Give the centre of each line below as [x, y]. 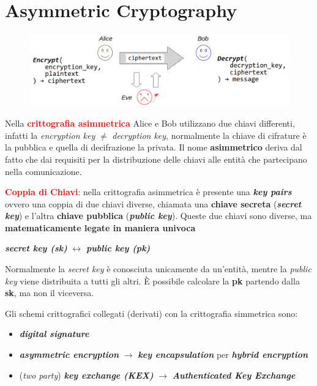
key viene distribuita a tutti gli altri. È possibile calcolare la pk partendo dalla [152, 280]
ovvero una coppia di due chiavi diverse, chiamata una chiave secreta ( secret [153, 203]
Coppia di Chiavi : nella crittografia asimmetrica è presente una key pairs [148, 192]
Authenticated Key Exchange [234, 375]
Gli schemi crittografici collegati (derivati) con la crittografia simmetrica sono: [151, 313]
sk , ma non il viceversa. [50, 293]
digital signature [54, 334]
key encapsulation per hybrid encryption [223, 354]
